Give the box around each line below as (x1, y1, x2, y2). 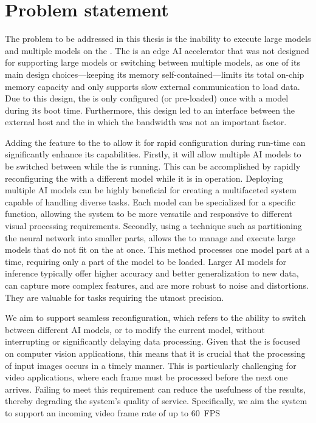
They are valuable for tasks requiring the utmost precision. (5, 291, 224, 303)
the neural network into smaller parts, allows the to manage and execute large (5, 231, 295, 244)
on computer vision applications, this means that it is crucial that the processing (5, 346, 306, 359)
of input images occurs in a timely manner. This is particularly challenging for (5, 359, 297, 371)
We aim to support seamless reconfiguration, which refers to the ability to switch (5, 311, 306, 324)
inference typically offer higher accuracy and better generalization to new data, (5, 267, 299, 280)
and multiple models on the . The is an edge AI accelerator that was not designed (5, 44, 309, 57)
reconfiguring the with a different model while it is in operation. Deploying (5, 171, 283, 184)
